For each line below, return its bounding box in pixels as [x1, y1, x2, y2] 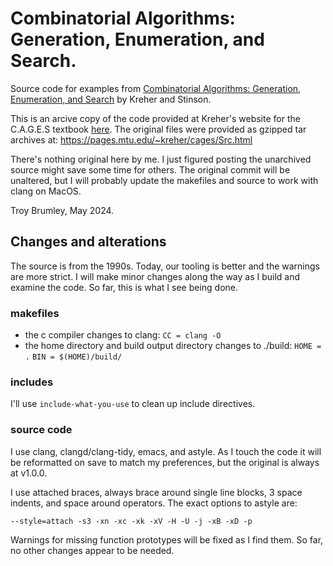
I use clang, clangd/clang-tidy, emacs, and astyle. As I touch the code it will [10, 445, 322, 457]
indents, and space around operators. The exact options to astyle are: [10, 497, 298, 509]
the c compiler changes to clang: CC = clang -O [24, 329, 222, 341]
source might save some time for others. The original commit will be [10, 163, 291, 176]
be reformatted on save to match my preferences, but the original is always [10, 456, 320, 468]
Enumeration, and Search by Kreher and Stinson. [10, 93, 212, 105]
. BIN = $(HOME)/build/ [24, 352, 123, 362]
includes [10, 375, 54, 389]
